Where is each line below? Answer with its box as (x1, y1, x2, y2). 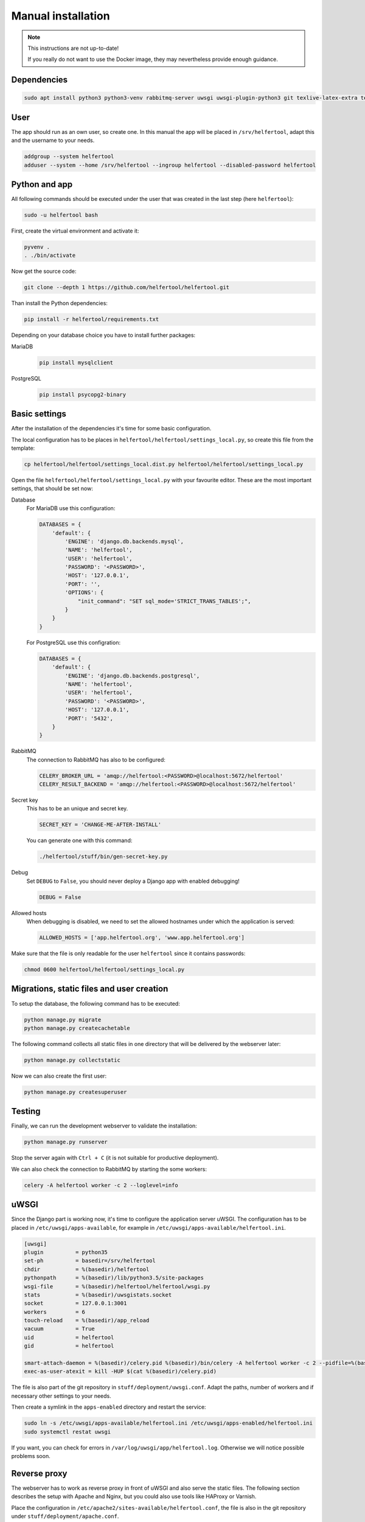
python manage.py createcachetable (24, 1025, 130, 1031)
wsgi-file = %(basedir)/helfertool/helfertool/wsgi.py (24, 1283, 210, 1290)
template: (11, 444, 35, 452)
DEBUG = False (39, 894, 82, 900)
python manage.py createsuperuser (24, 1089, 127, 1095)
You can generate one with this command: (26, 837, 133, 844)
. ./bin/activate (24, 252, 76, 259)
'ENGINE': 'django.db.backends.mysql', (64, 538, 184, 545)
